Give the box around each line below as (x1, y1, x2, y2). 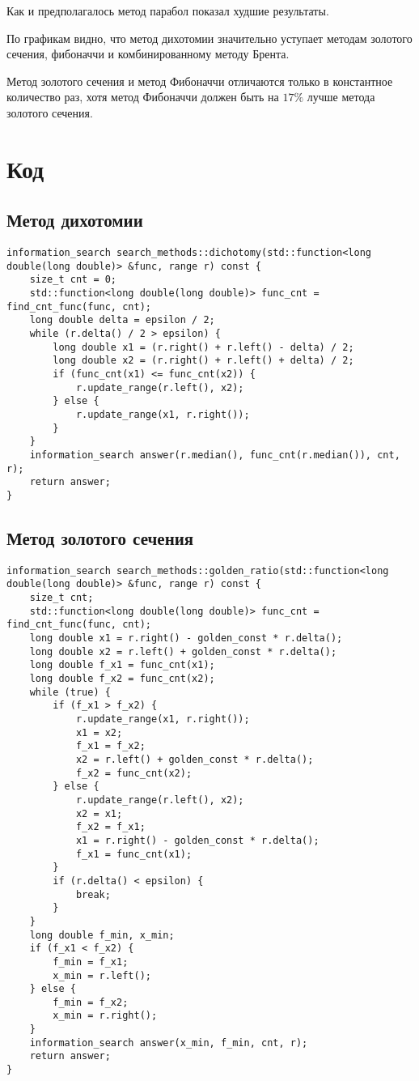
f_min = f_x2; (53, 996, 129, 1008)
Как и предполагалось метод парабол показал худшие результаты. (6, 2, 329, 19)
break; (75, 888, 111, 900)
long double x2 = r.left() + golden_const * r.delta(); (29, 645, 337, 658)
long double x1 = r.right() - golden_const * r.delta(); (29, 632, 343, 645)
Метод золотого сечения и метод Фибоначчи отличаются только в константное (6, 72, 393, 89)
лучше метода (307, 88, 375, 105)
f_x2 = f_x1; (75, 821, 146, 833)
